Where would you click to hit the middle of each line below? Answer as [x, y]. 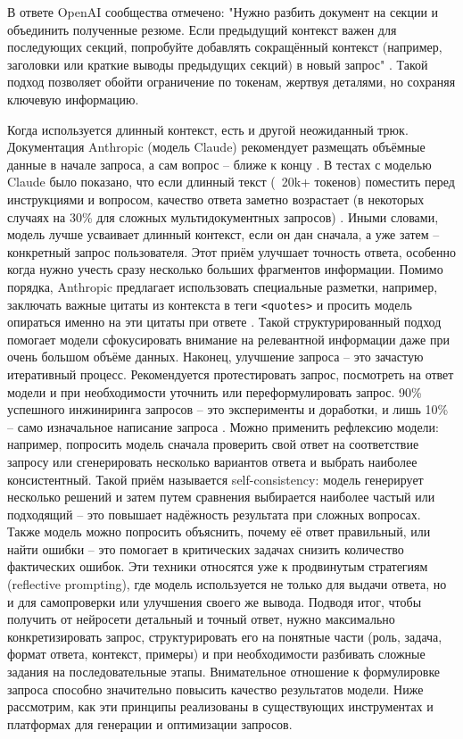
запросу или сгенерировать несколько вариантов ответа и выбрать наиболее [212, 461]
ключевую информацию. [73, 99]
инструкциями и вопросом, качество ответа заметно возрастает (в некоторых [216, 199]
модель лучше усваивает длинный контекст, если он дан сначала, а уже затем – [223, 234]
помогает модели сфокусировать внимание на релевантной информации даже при [228, 339]
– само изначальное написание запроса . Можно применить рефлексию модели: [223, 426]
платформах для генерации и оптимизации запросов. [150, 723]
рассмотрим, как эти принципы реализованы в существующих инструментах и [220, 706]
